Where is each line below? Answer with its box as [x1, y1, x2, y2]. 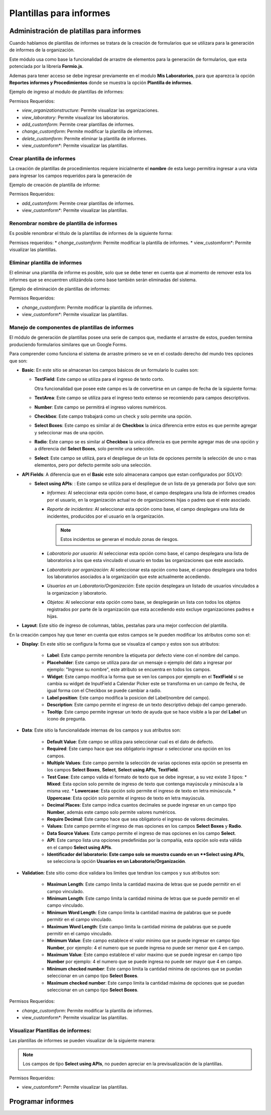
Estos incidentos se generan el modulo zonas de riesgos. [60, 536, 179, 542]
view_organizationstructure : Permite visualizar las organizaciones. [22, 107, 159, 113]
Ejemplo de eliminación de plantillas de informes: [9, 286, 110, 292]
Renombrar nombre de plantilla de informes [9, 220, 117, 226]
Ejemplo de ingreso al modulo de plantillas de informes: [9, 89, 124, 95]
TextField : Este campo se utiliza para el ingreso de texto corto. [34, 376, 165, 382]
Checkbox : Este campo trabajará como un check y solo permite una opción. [34, 413, 192, 419]
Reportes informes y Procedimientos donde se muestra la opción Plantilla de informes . [9, 79, 193, 86]
